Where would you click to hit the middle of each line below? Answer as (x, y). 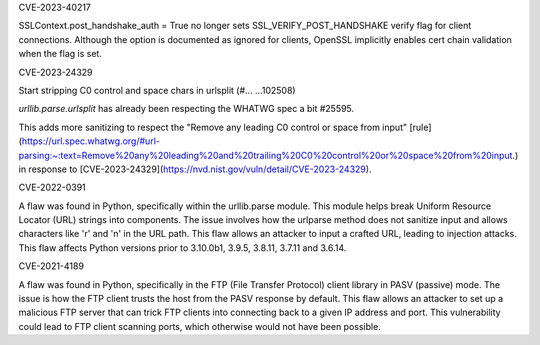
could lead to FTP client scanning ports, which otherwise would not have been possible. (200, 326)
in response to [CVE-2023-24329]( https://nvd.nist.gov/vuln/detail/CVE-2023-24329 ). (195, 169)
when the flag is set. (60, 54)
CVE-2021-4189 (51, 266)
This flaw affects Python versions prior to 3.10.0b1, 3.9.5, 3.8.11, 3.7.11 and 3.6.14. (182, 247)
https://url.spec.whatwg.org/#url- (90, 141)
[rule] (420, 127)
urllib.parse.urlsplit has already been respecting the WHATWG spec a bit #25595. (186, 109)
